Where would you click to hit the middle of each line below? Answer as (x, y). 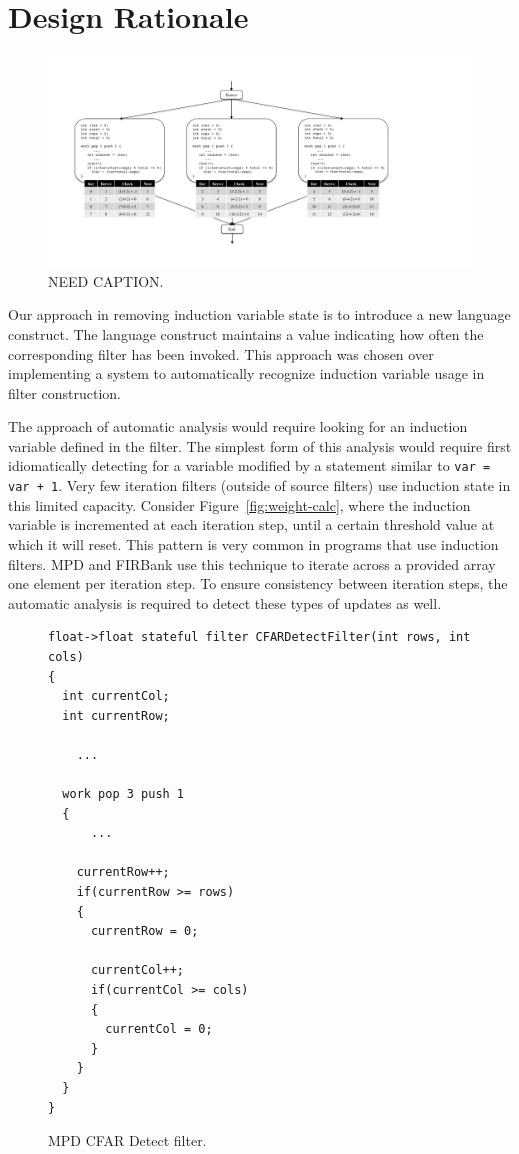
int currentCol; (116, 696)
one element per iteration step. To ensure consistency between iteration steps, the (258, 583)
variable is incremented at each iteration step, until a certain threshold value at (251, 524)
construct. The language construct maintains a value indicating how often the (246, 333)
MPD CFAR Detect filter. (127, 1140)
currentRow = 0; (144, 931)
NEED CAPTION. (106, 280)
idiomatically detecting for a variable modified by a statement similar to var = (249, 465)
